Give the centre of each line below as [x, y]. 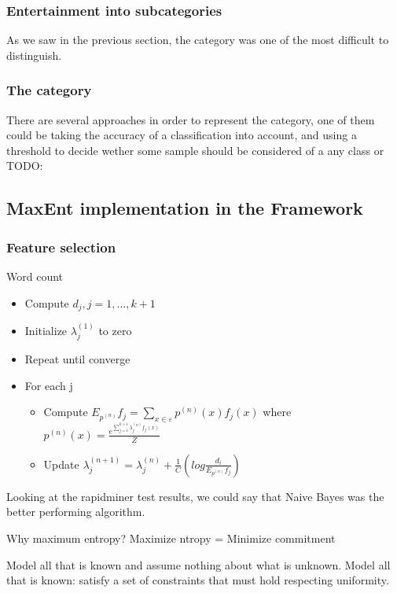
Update [61, 464]
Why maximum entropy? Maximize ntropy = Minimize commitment [171, 538]
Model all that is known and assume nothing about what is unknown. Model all [198, 564]
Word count [35, 276]
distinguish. [34, 55]
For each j [49, 385]
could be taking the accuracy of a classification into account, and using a [182, 135]
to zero [115, 330]
